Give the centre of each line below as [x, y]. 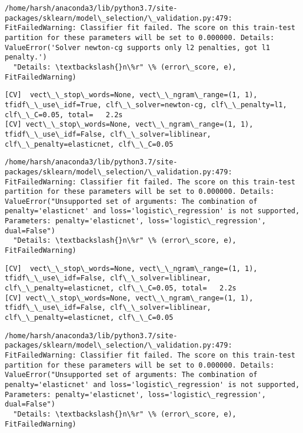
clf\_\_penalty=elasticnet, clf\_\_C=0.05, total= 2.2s [121, 288]
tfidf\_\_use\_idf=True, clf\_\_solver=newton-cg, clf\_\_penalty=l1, [146, 105]
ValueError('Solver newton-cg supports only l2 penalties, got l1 [138, 47]
